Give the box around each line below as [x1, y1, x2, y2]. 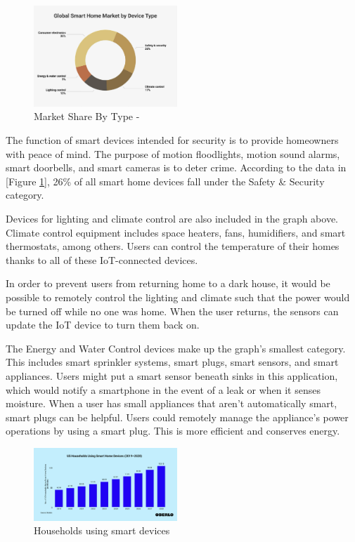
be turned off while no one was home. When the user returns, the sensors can [6, 303, 339, 318]
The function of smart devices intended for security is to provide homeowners [6, 133, 339, 147]
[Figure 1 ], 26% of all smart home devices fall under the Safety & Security [6, 173, 325, 188]
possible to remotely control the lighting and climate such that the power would [6, 289, 350, 304]
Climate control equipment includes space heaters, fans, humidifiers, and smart [6, 225, 346, 239]
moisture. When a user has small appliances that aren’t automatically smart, [6, 396, 337, 411]
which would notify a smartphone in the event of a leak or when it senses [6, 382, 321, 397]
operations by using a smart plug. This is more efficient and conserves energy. [6, 423, 340, 438]
